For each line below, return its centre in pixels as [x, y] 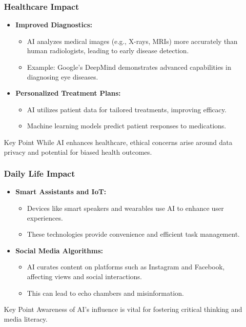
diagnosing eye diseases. [62, 76]
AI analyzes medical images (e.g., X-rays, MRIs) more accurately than [132, 41]
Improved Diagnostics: [54, 25]
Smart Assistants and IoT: [61, 192]
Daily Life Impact [40, 174]
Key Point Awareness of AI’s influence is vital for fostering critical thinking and [123, 309]
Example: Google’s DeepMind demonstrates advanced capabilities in [129, 67]
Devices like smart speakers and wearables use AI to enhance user [125, 208]
